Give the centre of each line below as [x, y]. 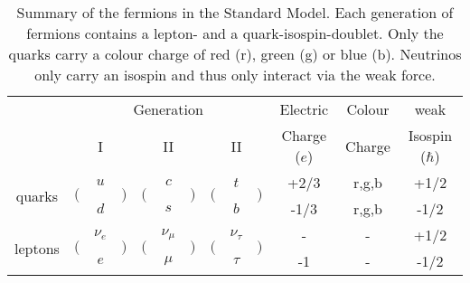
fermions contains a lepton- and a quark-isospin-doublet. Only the [235, 33]
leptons [37, 248]
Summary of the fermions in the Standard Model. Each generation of [235, 12]
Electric [304, 109]
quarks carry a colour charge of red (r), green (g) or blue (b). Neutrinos [235, 54]
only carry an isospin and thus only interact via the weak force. [235, 75]
